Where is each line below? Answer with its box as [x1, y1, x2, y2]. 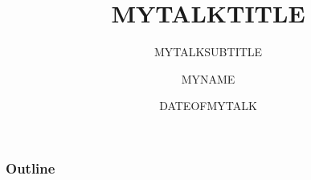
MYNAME [181, 70, 235, 87]
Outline [6, 157, 55, 178]
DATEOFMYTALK [159, 97, 257, 114]
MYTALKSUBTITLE [153, 43, 263, 60]
